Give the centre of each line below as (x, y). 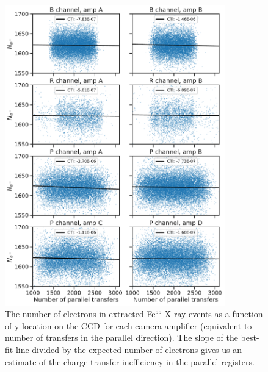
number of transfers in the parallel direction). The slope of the (121, 338)
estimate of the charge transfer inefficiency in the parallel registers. (130, 361)
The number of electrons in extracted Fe (80, 314)
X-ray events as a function (214, 314)
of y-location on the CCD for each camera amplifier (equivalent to (129, 325)
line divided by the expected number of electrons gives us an (129, 350)
